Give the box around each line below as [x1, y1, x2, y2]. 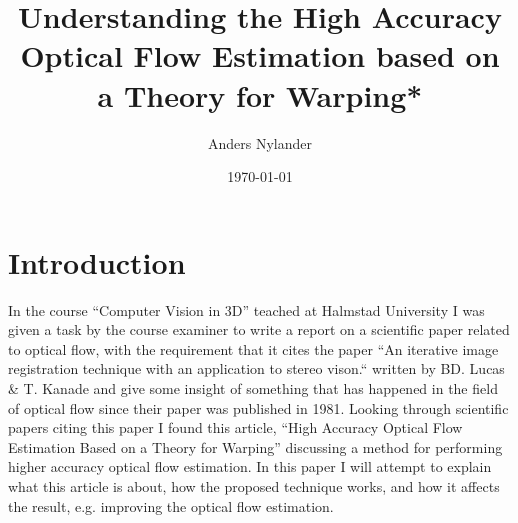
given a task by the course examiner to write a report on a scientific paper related [8, 319, 510, 340]
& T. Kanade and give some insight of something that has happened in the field [8, 378, 498, 398]
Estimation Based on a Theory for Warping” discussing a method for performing [8, 436, 503, 457]
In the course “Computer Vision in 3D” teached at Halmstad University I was [8, 299, 485, 320]
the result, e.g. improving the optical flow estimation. [8, 495, 334, 516]
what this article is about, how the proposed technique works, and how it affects [8, 475, 500, 496]
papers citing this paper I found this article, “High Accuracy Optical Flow [8, 417, 463, 438]
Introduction [8, 241, 186, 282]
